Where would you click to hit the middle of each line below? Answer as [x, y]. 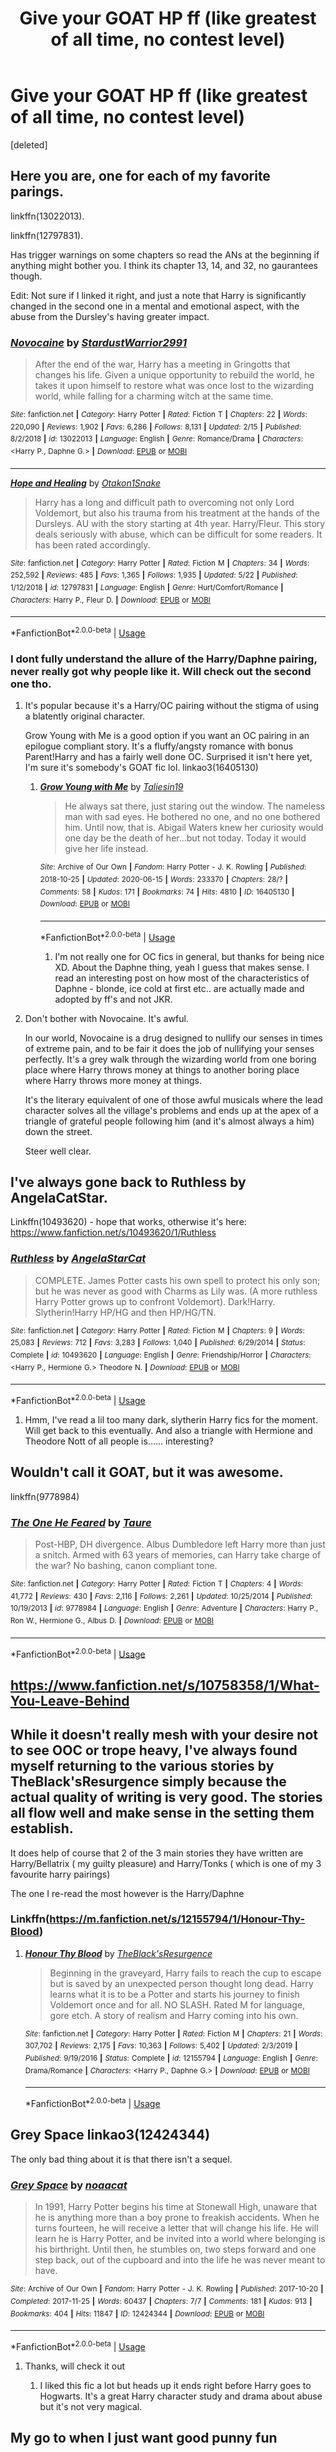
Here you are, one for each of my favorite [140, 176]
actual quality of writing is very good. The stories [166, 1797]
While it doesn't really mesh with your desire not [164, 1735]
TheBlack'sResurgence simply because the [148, 1782]
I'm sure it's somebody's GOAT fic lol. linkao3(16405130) [141, 768]
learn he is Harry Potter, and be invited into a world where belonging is [180, 2239]
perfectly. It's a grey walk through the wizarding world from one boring [170, 1059]
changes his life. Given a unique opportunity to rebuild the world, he [174, 375]
